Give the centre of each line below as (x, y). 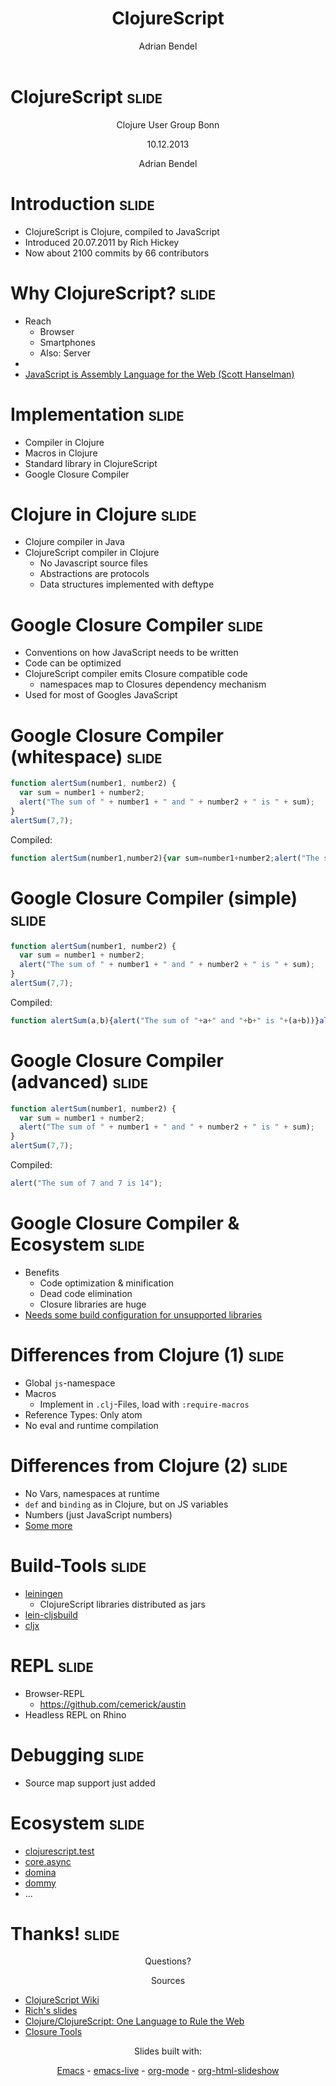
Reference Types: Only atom (83, 1414)
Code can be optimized (73, 663)
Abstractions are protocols (94, 574)
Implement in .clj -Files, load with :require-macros (144, 1404)
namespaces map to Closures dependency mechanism (153, 684)
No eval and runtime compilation (91, 1425)
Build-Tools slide (78, 1565)
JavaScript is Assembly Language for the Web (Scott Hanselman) (159, 374)
